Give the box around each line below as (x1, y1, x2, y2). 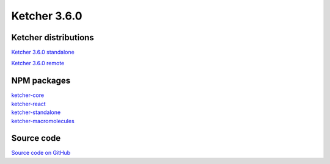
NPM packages (11, 76, 71, 86)
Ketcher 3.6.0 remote (11, 60, 65, 67)
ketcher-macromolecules (11, 117, 75, 124)
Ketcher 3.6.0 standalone (11, 49, 75, 56)
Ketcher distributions (11, 32, 94, 43)
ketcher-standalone (11, 109, 61, 116)
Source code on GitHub (11, 149, 71, 157)
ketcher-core (11, 91, 45, 99)
